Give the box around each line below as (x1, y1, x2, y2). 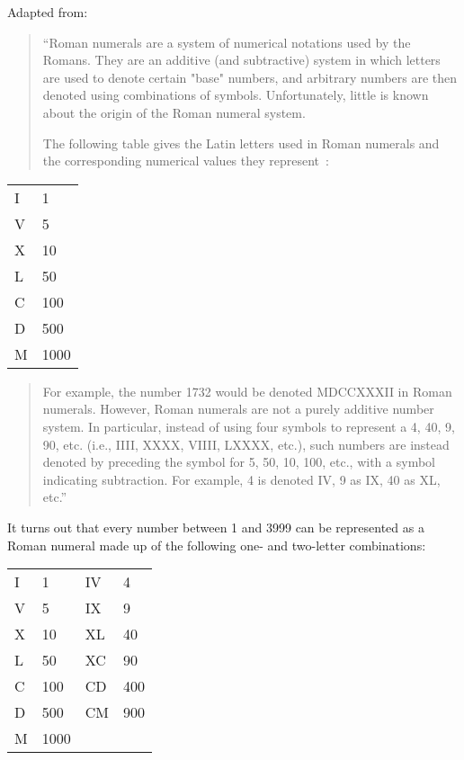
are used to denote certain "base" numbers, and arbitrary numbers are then (42, 67, 458, 86)
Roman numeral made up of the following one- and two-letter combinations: (7, 535, 426, 554)
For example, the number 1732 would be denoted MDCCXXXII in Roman (42, 381, 452, 400)
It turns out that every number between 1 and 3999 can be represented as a (7, 517, 424, 536)
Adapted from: (7, 3, 88, 21)
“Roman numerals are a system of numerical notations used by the (42, 32, 411, 51)
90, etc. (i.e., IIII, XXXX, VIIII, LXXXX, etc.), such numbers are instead (42, 434, 450, 453)
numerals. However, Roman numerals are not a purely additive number (42, 399, 434, 418)
